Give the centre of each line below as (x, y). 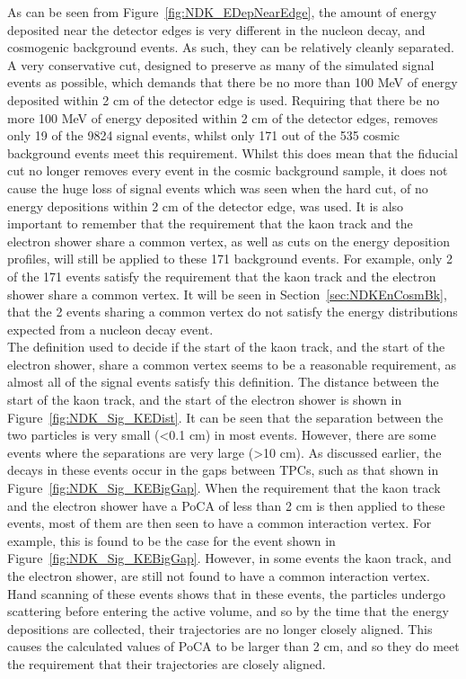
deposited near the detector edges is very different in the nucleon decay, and (216, 29)
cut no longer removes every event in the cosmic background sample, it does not (228, 170)
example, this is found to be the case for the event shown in (171, 540)
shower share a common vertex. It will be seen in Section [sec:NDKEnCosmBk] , (227, 294)
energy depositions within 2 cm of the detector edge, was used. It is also (206, 205)
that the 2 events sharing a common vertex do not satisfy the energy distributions (233, 312)
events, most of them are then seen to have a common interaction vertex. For (220, 523)
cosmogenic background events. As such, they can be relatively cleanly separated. (231, 47)
